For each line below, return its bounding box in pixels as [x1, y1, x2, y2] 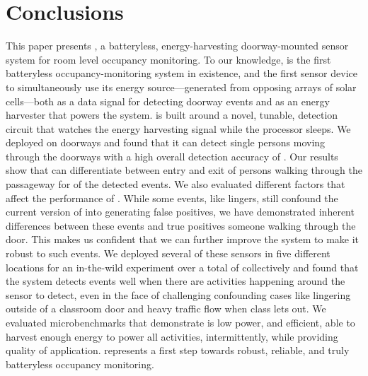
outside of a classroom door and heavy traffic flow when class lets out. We [6, 301, 326, 316]
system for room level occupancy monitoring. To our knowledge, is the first [6, 52, 331, 66]
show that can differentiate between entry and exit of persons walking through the [6, 163, 362, 177]
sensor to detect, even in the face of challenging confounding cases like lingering [6, 287, 351, 302]
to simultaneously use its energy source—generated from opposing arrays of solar [6, 79, 357, 94]
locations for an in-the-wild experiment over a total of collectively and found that [6, 259, 359, 274]
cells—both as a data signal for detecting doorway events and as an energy [6, 93, 330, 108]
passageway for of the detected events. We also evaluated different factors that [6, 177, 345, 192]
